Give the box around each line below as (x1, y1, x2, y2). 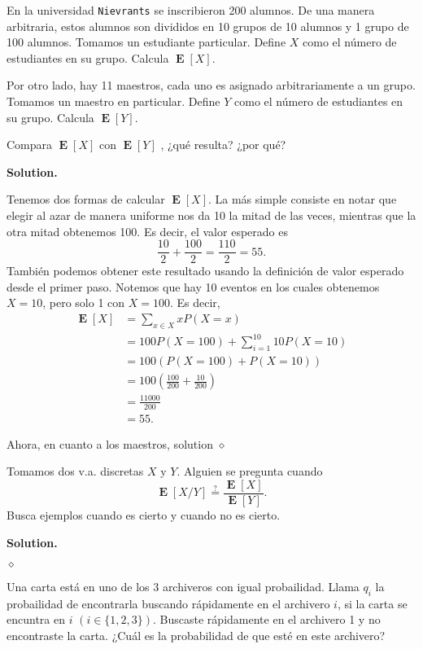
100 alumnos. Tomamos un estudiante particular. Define (7, 33, 286, 50)
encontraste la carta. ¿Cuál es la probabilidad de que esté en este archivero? (7, 627, 386, 644)
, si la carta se (337, 594, 408, 612)
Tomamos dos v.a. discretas (7, 463, 144, 480)
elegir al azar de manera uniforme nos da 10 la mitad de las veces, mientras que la (7, 207, 416, 223)
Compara (7, 136, 53, 153)
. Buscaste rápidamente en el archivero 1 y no (153, 611, 381, 628)
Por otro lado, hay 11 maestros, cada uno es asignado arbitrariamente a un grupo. (7, 77, 416, 94)
